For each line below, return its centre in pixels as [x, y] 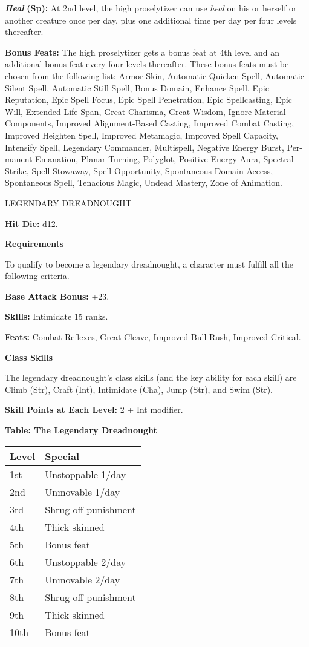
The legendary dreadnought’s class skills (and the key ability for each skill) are [151, 377]
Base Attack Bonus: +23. [57, 296]
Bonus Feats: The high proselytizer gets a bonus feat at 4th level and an [142, 52]
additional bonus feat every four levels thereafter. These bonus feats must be [147, 64]
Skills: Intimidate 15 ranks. [57, 316]
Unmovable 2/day [83, 579]
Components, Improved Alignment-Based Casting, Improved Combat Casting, [150, 123]
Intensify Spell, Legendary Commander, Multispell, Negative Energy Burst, [145, 147]
